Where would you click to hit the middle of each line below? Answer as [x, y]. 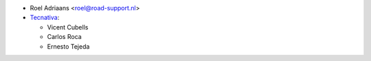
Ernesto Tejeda [68, 46]
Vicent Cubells [68, 27]
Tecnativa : [45, 18]
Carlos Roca [64, 37]
